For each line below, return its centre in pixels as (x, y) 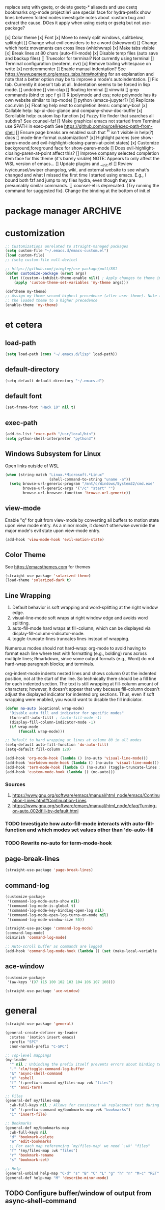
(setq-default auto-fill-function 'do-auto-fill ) (57, 745)
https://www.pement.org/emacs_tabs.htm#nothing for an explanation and (79, 74)
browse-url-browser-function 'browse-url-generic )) (77, 493)
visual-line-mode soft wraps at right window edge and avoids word (80, 618)
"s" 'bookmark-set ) (29, 1160)
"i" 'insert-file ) (28, 1115)
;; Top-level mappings (28, 1055)
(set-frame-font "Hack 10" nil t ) (41, 407)
